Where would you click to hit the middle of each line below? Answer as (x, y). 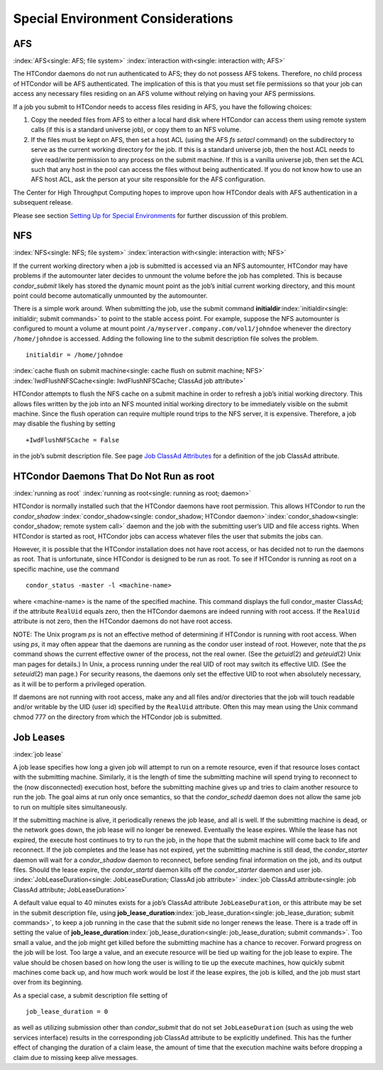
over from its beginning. (48, 982)
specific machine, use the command (66, 569)
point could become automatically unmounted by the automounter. (111, 296)
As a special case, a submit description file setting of (90, 995)
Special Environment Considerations (123, 18)
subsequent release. (43, 202)
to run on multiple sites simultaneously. (70, 807)
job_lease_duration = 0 (67, 1012)
